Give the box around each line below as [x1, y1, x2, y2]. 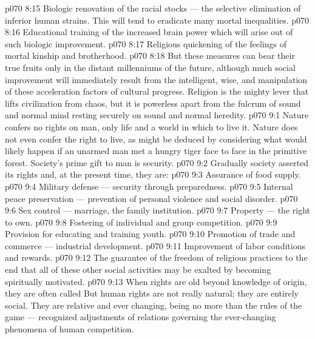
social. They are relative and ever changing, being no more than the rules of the [5, 298, 302, 311]
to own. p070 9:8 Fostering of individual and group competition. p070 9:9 [5, 215, 277, 228]
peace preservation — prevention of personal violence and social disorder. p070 [5, 192, 298, 204]
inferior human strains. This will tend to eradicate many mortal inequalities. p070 [5, 13, 310, 26]
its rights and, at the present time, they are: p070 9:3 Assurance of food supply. [5, 168, 301, 181]
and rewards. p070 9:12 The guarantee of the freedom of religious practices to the [5, 251, 308, 264]
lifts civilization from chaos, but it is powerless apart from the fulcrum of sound [5, 96, 301, 109]
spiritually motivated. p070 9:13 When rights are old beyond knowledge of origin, [5, 275, 307, 287]
